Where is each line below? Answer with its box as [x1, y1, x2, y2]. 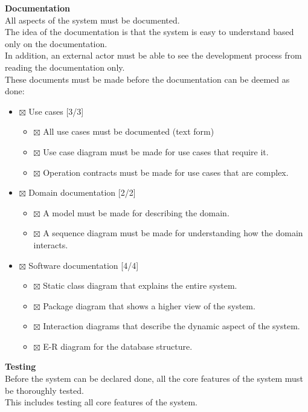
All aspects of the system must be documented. [5, 13, 180, 26]
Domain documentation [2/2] [28, 186, 136, 199]
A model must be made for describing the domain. [43, 206, 229, 219]
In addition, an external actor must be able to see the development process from [5, 49, 302, 62]
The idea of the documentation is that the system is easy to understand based [5, 25, 294, 38]
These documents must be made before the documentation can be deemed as [5, 72, 290, 85]
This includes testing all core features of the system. [5, 396, 198, 408]
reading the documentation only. [5, 60, 125, 73]
